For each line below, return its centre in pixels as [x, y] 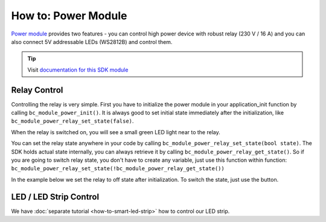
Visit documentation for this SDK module [78, 70]
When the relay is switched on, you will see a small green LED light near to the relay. [116, 132]
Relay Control [37, 90]
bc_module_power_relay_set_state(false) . [72, 121]
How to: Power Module [69, 16]
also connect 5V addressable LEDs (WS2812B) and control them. [92, 42]
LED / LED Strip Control [55, 196]
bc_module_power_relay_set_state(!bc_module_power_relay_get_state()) [118, 169]
